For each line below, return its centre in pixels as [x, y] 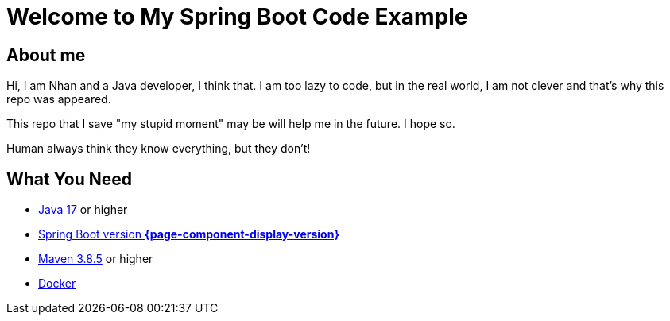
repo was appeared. [59, 99]
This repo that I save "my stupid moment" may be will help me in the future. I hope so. [231, 124]
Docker [57, 284]
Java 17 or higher [83, 210]
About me [46, 55]
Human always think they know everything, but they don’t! [159, 149]
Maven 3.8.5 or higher [96, 259]
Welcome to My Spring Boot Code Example [237, 17]
